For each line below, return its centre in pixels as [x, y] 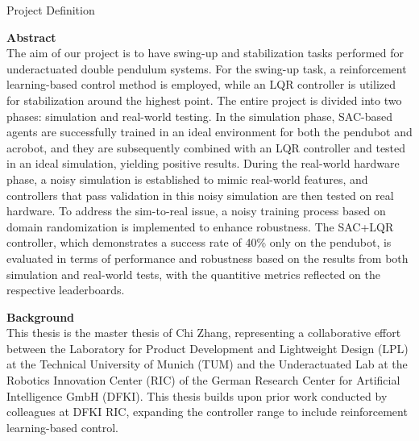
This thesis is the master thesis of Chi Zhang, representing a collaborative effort [204, 333]
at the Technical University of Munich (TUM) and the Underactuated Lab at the [207, 364]
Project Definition [51, 10]
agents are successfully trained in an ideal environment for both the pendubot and [209, 132]
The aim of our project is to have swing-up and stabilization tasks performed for [205, 53]
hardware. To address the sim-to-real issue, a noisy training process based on [196, 211]
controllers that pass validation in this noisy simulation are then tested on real [200, 195]
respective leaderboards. [66, 290]
